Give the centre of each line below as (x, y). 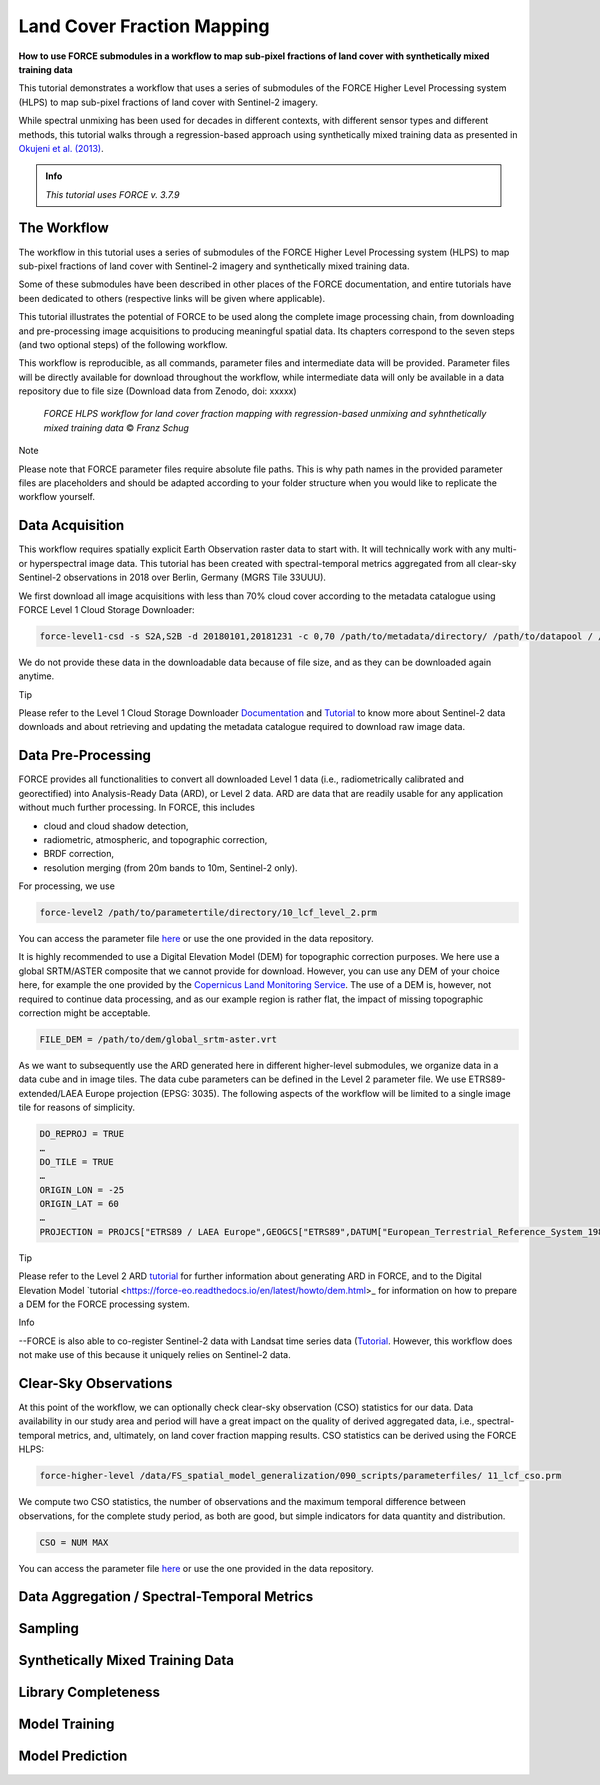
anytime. (36, 676)
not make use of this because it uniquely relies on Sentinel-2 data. (154, 1355)
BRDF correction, (79, 854)
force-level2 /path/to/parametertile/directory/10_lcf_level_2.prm (208, 913)
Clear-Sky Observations (95, 1383)
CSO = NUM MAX (74, 1542)
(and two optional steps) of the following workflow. (123, 344)
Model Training (66, 1724)
